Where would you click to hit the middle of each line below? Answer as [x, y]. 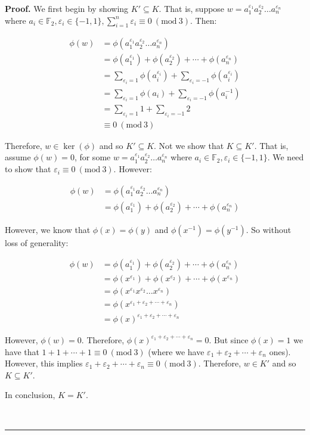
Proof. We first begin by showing [67, 8]
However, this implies [44, 363]
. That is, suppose [192, 8]
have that [22, 351]
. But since [229, 339]
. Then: [203, 20]
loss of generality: [37, 242]
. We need [286, 157]
